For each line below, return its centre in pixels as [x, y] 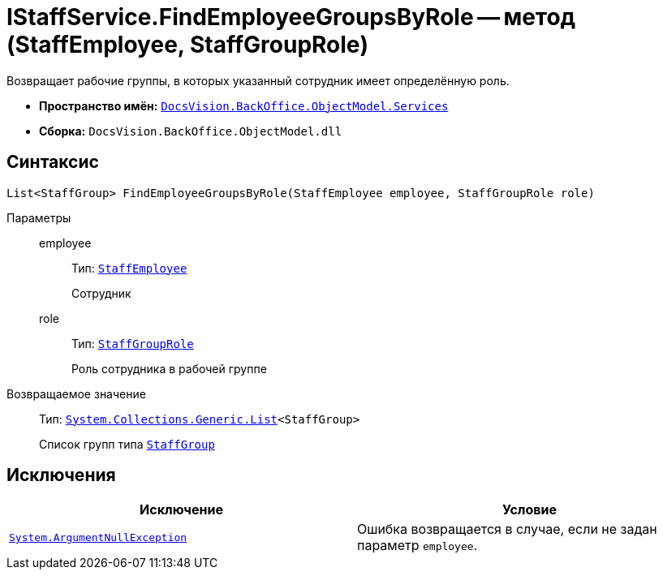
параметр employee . [418, 546]
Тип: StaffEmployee [129, 268]
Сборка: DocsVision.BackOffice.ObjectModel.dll [191, 131]
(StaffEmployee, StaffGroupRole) [188, 45]
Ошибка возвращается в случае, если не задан [507, 529]
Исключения [61, 475]
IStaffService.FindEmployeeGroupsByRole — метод [291, 17]
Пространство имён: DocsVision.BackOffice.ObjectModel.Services [244, 105]
